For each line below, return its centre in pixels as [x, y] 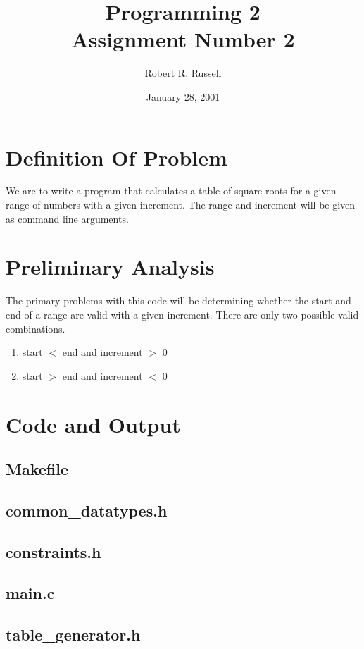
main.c [30, 593]
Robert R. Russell [183, 73]
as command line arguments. [67, 218]
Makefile [37, 469]
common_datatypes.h [87, 510]
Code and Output [93, 424]
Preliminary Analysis [110, 267]
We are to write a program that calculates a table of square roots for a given [171, 191]
